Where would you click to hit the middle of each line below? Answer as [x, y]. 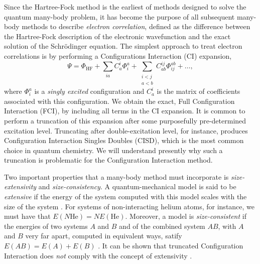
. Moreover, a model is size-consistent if [186, 216]
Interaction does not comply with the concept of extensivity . [98, 255]
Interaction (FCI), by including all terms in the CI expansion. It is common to [125, 111]
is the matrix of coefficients [199, 91]
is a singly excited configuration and [89, 91]
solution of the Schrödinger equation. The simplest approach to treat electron [123, 46]
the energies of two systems [46, 226]
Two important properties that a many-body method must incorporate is [116, 176]
